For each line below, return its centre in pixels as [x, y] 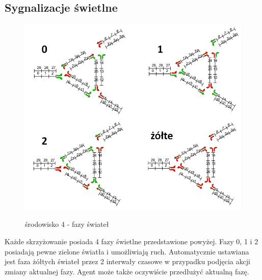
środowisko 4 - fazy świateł [67, 224]
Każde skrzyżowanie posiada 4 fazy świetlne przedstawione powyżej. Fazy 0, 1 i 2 [132, 241]
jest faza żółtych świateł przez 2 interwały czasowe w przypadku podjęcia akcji [127, 261]
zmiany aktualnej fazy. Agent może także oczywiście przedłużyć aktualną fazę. [127, 271]
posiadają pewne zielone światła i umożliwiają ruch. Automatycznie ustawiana [127, 251]
